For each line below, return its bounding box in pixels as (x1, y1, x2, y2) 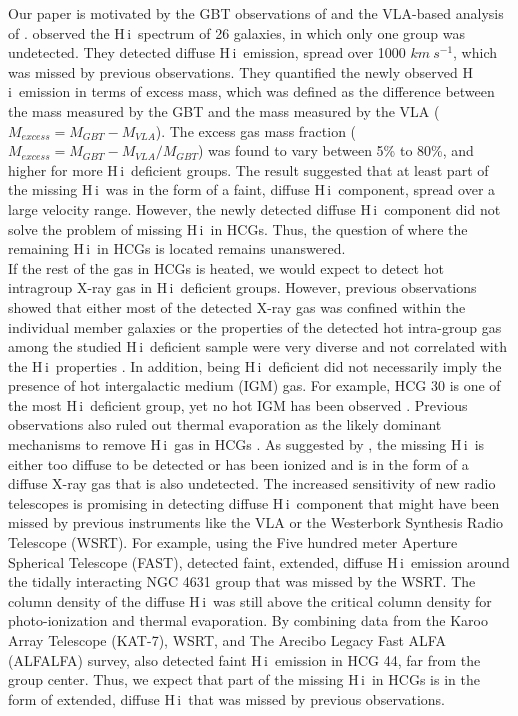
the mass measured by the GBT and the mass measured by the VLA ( (8, 100, 440, 121)
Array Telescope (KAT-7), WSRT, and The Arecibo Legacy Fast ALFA (8, 630, 446, 650)
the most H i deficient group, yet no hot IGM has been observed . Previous (8, 394, 468, 415)
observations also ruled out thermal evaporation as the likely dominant (8, 414, 442, 435)
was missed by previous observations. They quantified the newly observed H (8, 61, 473, 82)
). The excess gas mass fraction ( (155, 120, 357, 141)
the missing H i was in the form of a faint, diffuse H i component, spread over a (8, 179, 496, 200)
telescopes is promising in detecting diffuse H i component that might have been (8, 492, 500, 513)
